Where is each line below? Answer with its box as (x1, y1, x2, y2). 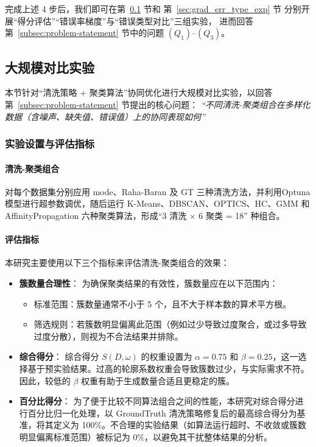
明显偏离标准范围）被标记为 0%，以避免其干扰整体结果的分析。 (19, 430, 273, 443)
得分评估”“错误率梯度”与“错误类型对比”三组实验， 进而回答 (17, 14, 254, 27)
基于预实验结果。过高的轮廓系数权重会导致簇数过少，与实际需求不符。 (27, 362, 309, 374)
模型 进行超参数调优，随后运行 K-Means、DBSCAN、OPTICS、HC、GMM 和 (5, 197, 310, 210)
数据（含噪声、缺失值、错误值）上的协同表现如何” (5, 110, 205, 123)
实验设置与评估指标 (5, 136, 95, 151)
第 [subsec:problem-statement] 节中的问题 (5, 26, 164, 39)
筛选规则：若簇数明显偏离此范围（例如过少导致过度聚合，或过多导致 (33, 318, 307, 331)
